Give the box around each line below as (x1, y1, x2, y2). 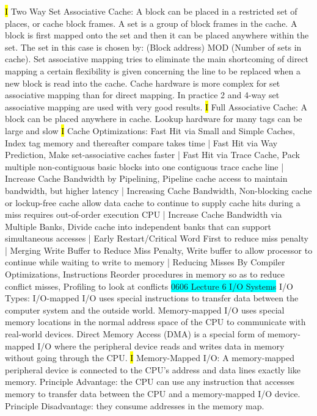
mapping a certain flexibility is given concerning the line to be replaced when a (5, 64, 301, 77)
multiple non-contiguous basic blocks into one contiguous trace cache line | (5, 160, 284, 173)
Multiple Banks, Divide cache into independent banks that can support (5, 220, 271, 232)
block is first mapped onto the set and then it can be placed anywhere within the (5, 29, 309, 41)
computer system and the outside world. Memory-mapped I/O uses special (5, 303, 285, 316)
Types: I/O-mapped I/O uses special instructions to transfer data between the (5, 292, 299, 304)
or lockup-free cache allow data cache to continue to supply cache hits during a (5, 196, 301, 209)
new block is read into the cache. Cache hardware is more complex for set (5, 76, 280, 89)
